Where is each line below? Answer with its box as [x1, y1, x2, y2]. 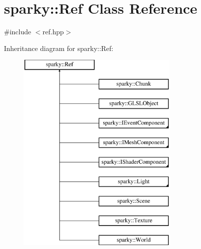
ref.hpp [42, 26, 64, 37]
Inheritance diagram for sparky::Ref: [4, 43, 114, 53]
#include [4, 26, 31, 37]
